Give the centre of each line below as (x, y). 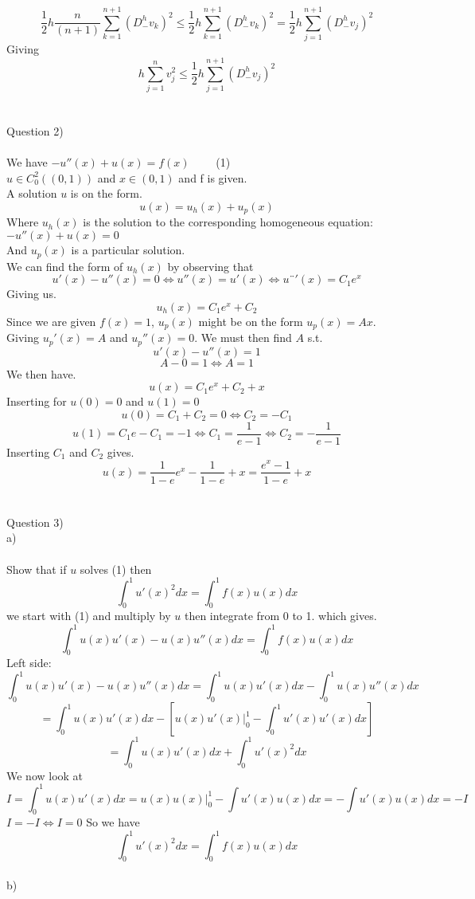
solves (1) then (116, 569)
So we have (113, 822)
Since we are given (51, 321)
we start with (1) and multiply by (89, 616)
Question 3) (35, 522)
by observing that (210, 266)
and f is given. (213, 177)
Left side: (29, 663)
